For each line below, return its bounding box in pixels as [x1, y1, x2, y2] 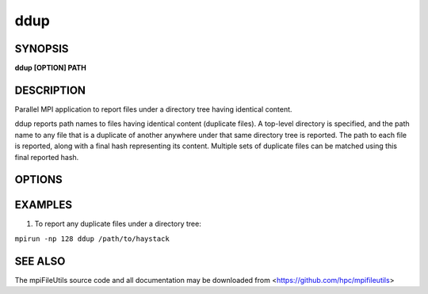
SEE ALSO [14, 254, 66, 268]
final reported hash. [14, 152, 79, 162]
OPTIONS [14, 173, 63, 186]
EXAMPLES [14, 198, 73, 212]
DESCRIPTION [14, 83, 86, 97]
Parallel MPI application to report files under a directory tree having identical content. [14, 104, 292, 114]
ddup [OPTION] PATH [14, 63, 86, 73]
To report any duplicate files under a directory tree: [34, 219, 201, 229]
